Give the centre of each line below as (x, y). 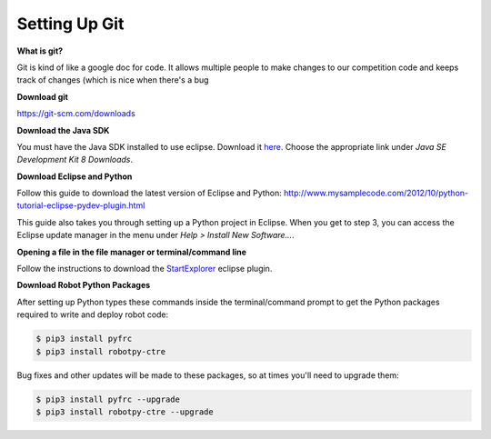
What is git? (40, 51)
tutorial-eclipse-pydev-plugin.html (81, 205)
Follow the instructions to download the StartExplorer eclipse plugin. (145, 269)
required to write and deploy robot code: (93, 314)
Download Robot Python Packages (84, 285)
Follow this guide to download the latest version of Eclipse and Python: (149, 193)
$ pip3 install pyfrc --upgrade (108, 399)
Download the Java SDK (63, 130)
